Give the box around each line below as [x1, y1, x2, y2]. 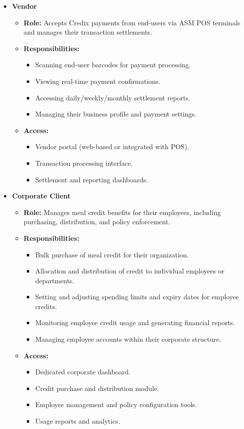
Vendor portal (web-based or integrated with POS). [35, 141, 189, 152]
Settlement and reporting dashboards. [35, 174, 148, 184]
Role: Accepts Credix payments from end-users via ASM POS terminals [23, 17, 241, 27]
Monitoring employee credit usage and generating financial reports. [35, 317, 235, 328]
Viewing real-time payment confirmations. [35, 76, 161, 86]
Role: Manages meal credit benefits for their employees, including [23, 207, 221, 217]
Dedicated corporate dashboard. [35, 367, 131, 377]
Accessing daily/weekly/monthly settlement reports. [35, 92, 190, 102]
